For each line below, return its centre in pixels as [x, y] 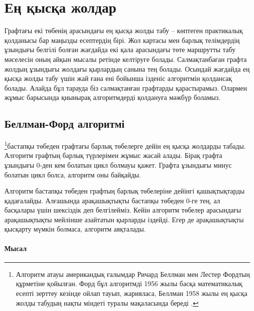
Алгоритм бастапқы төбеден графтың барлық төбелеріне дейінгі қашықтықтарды [125, 191]
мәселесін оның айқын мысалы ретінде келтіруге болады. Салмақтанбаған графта [126, 59]
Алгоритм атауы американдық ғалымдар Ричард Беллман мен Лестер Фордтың [133, 274]
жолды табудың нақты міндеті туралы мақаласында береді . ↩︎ [107, 302]
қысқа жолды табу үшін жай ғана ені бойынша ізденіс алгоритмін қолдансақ [118, 78]
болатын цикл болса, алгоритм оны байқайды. [73, 174]
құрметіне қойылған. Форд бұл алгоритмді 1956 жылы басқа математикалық [129, 283]
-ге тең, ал [205, 200]
